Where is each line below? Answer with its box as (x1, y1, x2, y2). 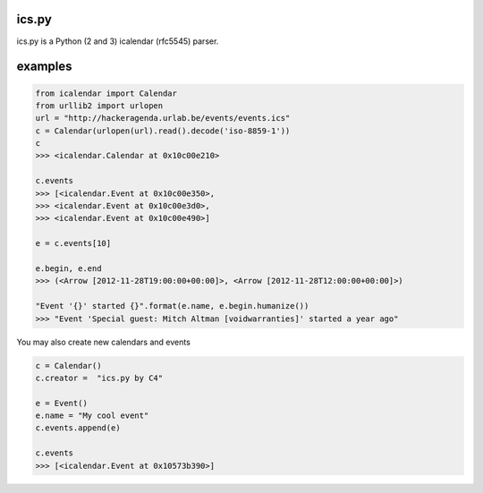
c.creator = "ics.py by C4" (35, 372, 164, 383)
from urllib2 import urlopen (35, 100, 164, 111)
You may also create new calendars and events (16, 336, 191, 347)
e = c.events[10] (35, 238, 112, 249)
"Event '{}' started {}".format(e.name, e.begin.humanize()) (35, 301, 309, 311)
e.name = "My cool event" (35, 411, 149, 421)
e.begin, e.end (35, 263, 102, 273)
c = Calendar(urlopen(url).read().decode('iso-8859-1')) (35, 125, 291, 136)
